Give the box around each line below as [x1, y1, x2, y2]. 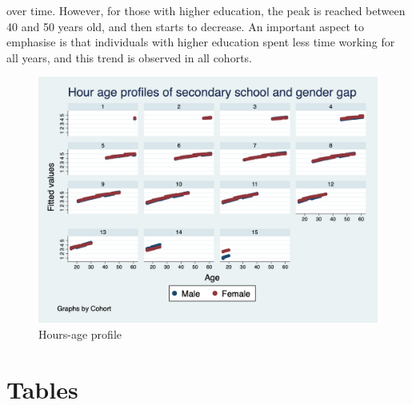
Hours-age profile [38, 326, 122, 343]
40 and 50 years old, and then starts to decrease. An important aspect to [6, 18, 364, 34]
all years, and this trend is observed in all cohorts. [6, 49, 252, 66]
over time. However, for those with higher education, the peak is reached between [6, 2, 406, 18]
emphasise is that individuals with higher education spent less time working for [6, 34, 395, 50]
